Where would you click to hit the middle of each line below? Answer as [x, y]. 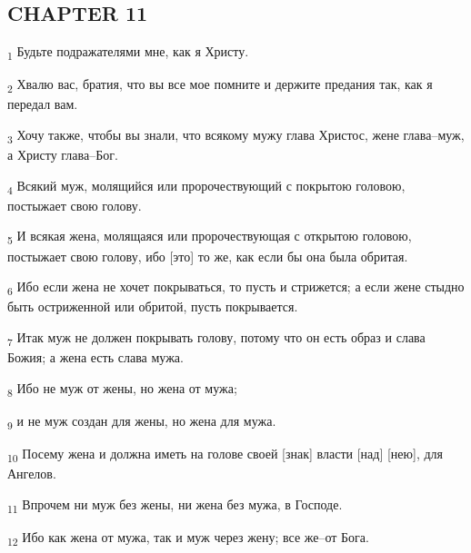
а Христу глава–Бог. [63, 155]
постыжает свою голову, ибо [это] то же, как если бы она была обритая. [208, 256]
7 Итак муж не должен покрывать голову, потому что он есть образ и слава [216, 338]
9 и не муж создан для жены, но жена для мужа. [142, 421]
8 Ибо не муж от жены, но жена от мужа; [122, 389]
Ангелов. [32, 474]
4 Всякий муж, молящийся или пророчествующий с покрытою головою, [206, 186]
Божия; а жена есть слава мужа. [95, 357]
